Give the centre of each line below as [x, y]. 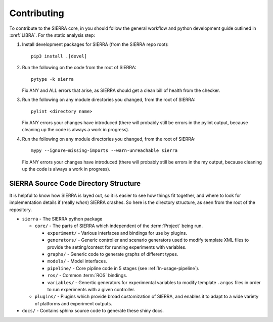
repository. [21, 209]
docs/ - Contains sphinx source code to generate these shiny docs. [93, 311]
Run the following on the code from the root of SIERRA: [79, 68]
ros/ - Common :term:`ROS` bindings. [87, 276]
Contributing [37, 13]
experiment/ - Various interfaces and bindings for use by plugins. [117, 233]
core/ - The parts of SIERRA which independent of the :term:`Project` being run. [119, 226]
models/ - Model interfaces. [77, 261]
